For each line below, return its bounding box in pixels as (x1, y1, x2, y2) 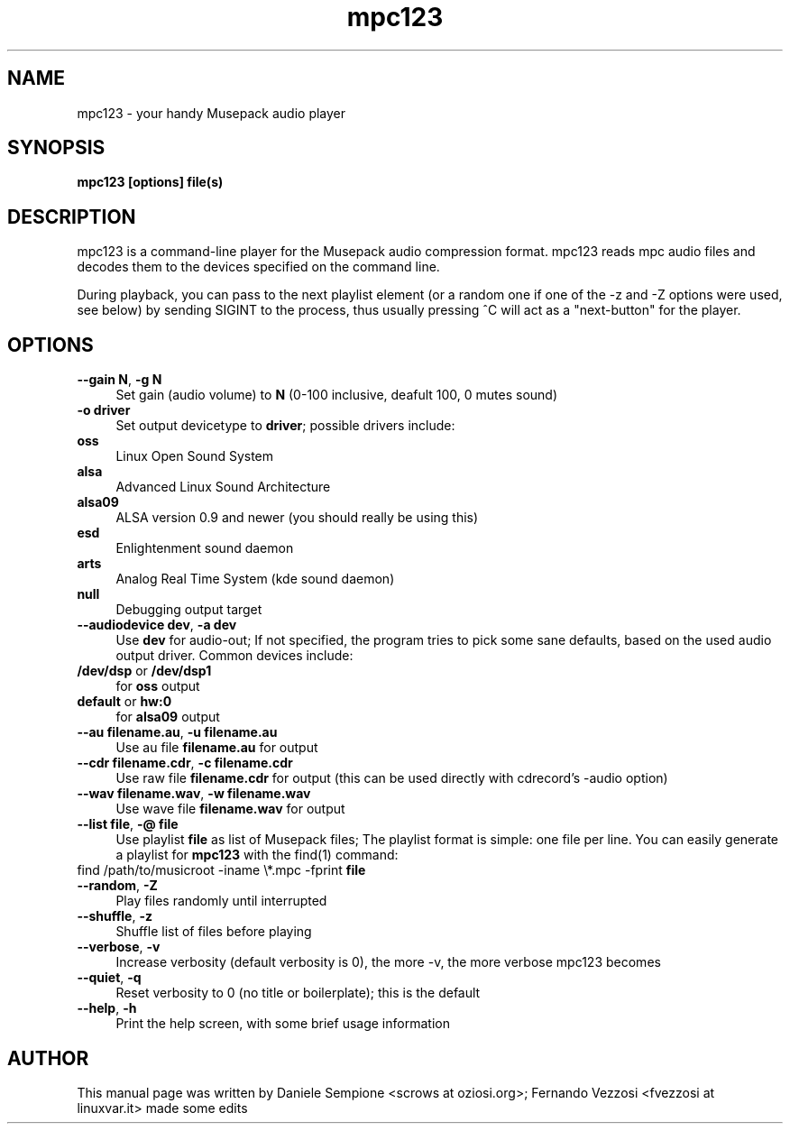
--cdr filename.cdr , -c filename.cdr (77, 755, 293, 771)
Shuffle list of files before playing (115, 924, 312, 940)
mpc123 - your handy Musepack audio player (77, 105, 346, 121)
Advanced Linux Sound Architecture (115, 479, 331, 495)
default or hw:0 (77, 694, 172, 710)
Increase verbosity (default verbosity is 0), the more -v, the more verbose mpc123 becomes (115, 954, 661, 970)
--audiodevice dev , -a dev (77, 617, 237, 633)
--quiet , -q (77, 970, 142, 986)
